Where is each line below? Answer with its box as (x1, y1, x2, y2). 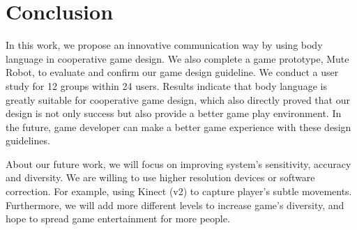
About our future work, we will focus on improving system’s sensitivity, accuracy (6, 156, 351, 171)
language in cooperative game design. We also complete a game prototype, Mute (6, 51, 349, 66)
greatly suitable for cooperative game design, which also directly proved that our (6, 92, 350, 107)
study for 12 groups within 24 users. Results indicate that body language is (6, 78, 327, 93)
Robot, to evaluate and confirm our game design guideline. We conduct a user (6, 65, 339, 79)
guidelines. (6, 133, 50, 148)
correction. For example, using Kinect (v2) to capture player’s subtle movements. (6, 184, 352, 199)
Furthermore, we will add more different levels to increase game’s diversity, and (6, 197, 344, 212)
